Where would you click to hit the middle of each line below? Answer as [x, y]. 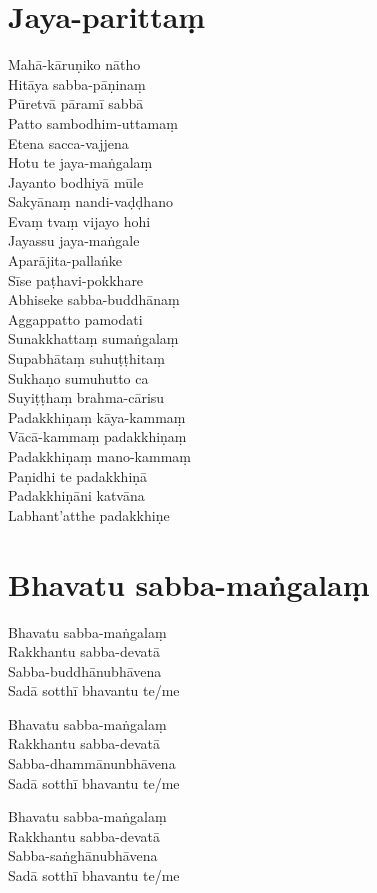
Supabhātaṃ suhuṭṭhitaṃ [86, 358]
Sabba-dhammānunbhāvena [92, 763]
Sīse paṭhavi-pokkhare [76, 279]
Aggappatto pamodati [75, 318]
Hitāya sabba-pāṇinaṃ [77, 83]
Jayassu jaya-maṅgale [74, 240]
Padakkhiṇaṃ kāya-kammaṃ [97, 416]
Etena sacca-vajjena [68, 142]
